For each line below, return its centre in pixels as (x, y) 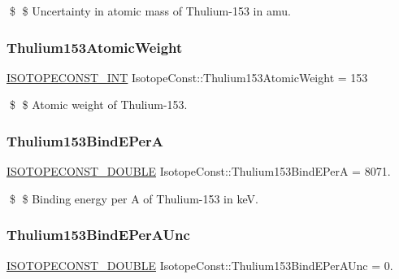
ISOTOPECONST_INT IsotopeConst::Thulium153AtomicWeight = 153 (187, 77)
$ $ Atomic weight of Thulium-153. (98, 105)
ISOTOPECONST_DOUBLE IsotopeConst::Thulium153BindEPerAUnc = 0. (200, 265)
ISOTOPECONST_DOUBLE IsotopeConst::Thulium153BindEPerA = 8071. (199, 171)
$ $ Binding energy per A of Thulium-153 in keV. (134, 198)
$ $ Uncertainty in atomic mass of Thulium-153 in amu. (150, 11)
